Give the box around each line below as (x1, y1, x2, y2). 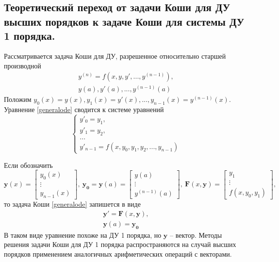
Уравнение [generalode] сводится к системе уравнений (4, 104, 164, 115)
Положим (4, 94, 32, 104)
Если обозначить (4, 160, 53, 170)
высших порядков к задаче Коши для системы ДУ (4, 14, 245, 29)
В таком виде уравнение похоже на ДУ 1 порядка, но (4, 229, 162, 240)
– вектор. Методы (170, 229, 222, 240)
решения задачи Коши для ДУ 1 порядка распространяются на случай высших (4, 239, 236, 249)
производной (4, 60, 41, 70)
